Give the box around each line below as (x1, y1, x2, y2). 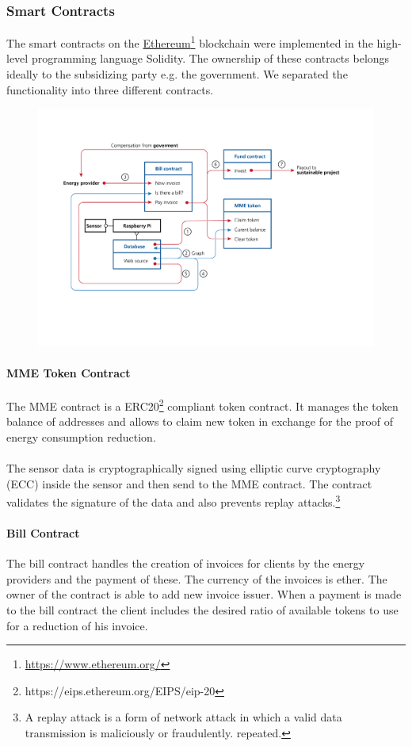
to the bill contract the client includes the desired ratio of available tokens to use (6, 602, 399, 618)
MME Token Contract (6, 364, 131, 381)
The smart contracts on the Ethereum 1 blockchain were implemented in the (6, 33, 373, 51)
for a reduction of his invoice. (6, 617, 148, 633)
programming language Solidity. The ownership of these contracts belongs (31, 50, 390, 67)
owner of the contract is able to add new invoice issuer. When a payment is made (6, 586, 402, 603)
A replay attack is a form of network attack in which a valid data (25, 709, 342, 725)
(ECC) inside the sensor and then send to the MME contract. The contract (6, 475, 372, 492)
